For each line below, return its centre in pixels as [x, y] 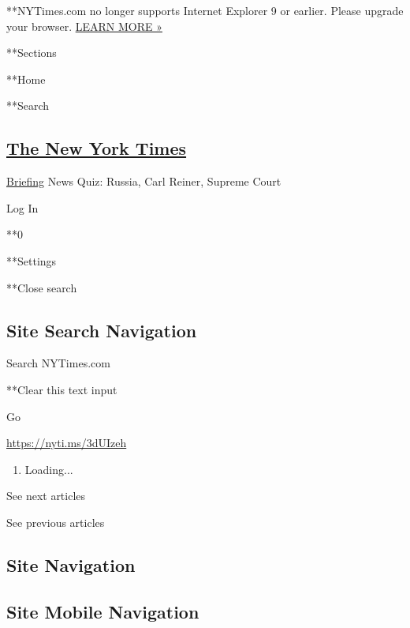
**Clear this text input [62, 389]
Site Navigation [71, 564]
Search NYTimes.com [58, 363]
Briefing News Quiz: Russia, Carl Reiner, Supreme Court [144, 181]
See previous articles [56, 522]
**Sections [32, 53]
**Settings [32, 260]
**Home [26, 79]
